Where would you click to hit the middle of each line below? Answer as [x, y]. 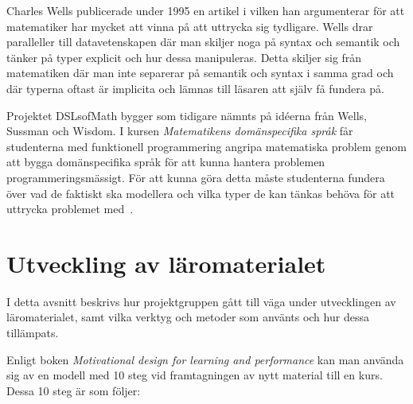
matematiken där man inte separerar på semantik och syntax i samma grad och [200, 73]
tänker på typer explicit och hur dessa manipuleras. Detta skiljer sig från [184, 57]
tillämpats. [33, 333]
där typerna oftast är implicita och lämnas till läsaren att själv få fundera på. [195, 88]
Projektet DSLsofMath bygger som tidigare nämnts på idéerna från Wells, [187, 115]
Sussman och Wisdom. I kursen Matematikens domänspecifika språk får [180, 131]
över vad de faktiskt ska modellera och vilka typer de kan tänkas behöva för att [201, 193]
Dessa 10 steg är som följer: [74, 390]
